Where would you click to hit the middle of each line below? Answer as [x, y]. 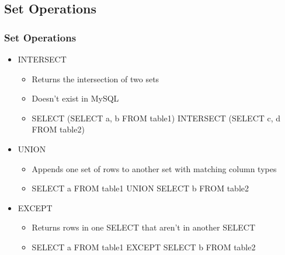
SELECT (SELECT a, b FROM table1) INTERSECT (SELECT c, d [156, 118]
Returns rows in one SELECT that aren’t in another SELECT [144, 227]
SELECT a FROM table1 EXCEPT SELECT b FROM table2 [144, 247]
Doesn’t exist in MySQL [75, 98]
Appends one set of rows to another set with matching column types [154, 168]
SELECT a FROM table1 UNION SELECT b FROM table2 [140, 188]
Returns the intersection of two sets [95, 78]
